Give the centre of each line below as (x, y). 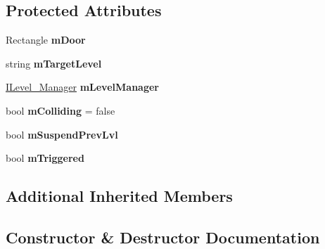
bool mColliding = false (60, 110)
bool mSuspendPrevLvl (62, 134)
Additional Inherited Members (119, 196)
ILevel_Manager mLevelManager (82, 87)
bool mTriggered (45, 158)
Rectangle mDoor (46, 40)
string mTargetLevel (54, 63)
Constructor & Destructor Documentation (163, 237)
